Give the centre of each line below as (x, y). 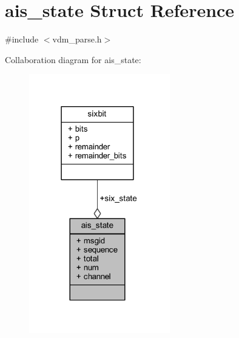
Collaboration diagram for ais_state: (73, 59)
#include (22, 39)
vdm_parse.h (77, 39)
